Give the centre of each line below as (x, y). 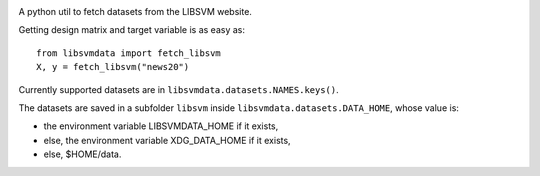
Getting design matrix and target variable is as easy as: (131, 30)
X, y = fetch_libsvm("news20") (113, 67)
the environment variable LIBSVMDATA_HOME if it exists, (161, 126)
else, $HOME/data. (82, 154)
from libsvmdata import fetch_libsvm (129, 53)
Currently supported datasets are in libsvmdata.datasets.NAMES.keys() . (178, 89)
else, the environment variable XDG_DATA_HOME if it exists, (167, 140)
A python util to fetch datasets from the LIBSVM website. (135, 11)
